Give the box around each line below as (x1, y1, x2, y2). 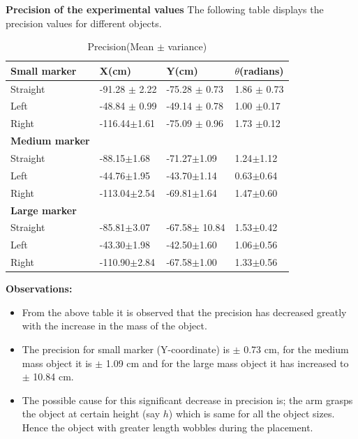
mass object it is (22, 355, 92, 370)
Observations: (6, 281, 73, 296)
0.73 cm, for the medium (244, 341, 349, 356)
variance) (167, 39, 207, 54)
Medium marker (10, 133, 90, 148)
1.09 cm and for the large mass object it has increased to (105, 355, 349, 370)
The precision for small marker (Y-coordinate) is (22, 341, 230, 356)
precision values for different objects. (6, 15, 162, 30)
